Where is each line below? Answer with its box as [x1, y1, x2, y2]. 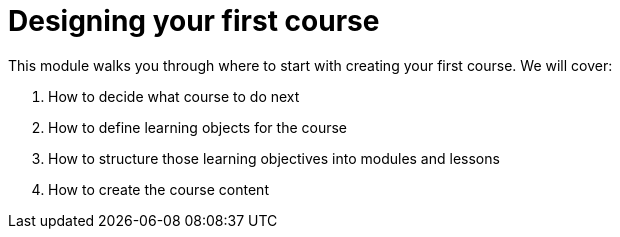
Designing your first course [8, 4, 380, 38]
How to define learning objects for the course [48, 118, 348, 136]
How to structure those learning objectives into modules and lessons [48, 149, 500, 167]
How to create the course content [48, 180, 269, 198]
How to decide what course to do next [48, 87, 300, 105]
